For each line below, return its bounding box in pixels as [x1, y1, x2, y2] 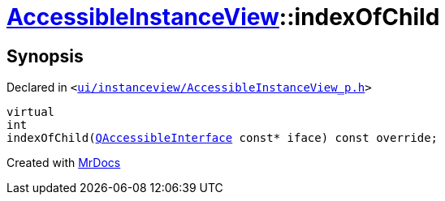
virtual [6, 105, 55, 119]
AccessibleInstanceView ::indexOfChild [6, 3, 440, 31]
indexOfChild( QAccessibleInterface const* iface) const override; [6, 131, 439, 145]
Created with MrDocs [6, 156, 121, 170]
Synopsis [6, 45, 84, 66]
